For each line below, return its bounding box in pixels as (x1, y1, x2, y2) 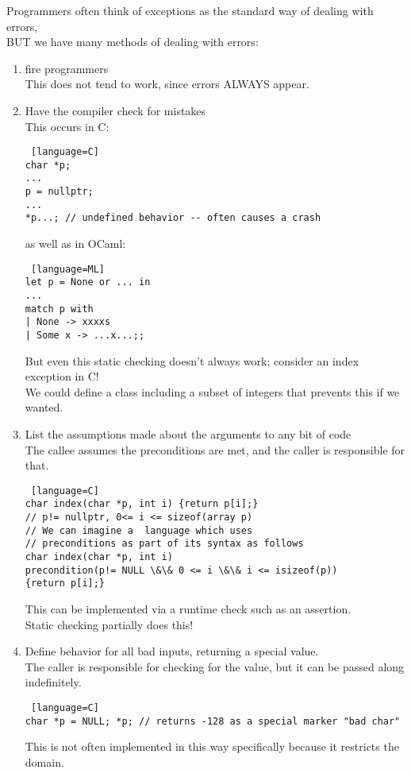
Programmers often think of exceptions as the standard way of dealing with (6, 2, 374, 18)
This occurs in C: (25, 118, 109, 134)
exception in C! (25, 368, 99, 385)
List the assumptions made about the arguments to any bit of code (25, 426, 351, 442)
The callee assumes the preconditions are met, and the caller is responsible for (25, 441, 405, 458)
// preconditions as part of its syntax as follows (25, 538, 304, 550)
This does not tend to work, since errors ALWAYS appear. (25, 75, 309, 92)
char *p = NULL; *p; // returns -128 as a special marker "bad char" (25, 715, 401, 727)
